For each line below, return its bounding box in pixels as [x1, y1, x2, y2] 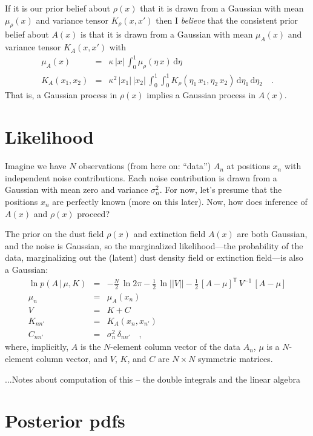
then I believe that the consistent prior [156, 13, 298, 26]
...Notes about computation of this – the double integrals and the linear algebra [5, 372, 301, 385]
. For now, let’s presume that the [159, 183, 282, 196]
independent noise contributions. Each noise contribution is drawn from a [5, 171, 277, 184]
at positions [226, 159, 270, 172]
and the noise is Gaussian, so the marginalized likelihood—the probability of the [5, 239, 303, 252]
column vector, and [36, 352, 108, 364]
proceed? [77, 207, 110, 220]
